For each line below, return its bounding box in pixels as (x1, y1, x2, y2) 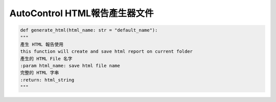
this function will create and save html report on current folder (20, 49, 193, 54)
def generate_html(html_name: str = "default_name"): (20, 27, 158, 33)
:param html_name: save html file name (20, 63, 120, 69)
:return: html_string (20, 77, 75, 83)
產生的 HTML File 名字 (20, 56, 73, 61)
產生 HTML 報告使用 (20, 41, 64, 47)
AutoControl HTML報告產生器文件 (9, 8, 154, 19)
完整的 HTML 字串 (20, 70, 59, 76)
